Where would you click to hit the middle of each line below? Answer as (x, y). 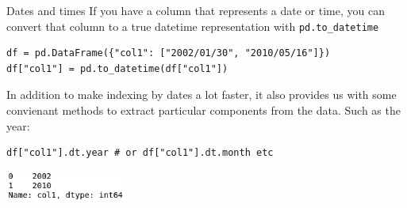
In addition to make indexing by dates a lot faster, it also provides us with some (202, 95)
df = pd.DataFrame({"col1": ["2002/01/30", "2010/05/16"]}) (169, 53)
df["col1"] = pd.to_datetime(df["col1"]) (117, 68)
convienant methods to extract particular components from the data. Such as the (203, 110)
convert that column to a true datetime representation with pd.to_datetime (193, 26)
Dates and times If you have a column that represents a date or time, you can (196, 10)
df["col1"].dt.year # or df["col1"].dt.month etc (140, 153)
